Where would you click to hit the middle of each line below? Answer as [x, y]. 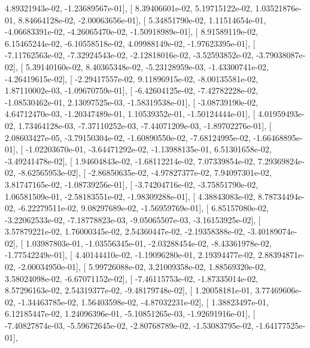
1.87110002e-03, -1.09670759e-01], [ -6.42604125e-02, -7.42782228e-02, [132, 90]
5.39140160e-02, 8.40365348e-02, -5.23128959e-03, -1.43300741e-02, [147, 66]
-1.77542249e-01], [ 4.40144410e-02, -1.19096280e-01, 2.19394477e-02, [130, 255]
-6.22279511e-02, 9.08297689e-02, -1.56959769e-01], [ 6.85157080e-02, [143, 208]
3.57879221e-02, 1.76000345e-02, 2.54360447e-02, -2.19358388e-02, [125, 231]
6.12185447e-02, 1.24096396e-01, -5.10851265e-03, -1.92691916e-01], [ [130, 313]
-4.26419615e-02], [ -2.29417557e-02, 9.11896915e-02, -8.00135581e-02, [132, 78]
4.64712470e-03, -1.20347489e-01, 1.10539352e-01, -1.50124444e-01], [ [130, 114]
